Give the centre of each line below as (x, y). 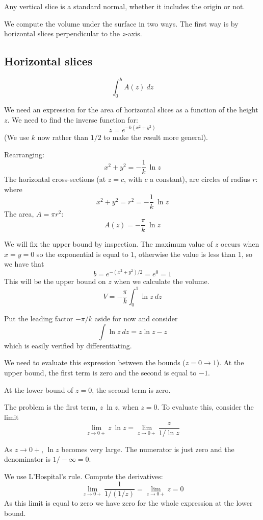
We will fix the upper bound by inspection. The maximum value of (109, 244)
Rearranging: (24, 154)
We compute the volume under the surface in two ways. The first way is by (121, 23)
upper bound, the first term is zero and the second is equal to (100, 373)
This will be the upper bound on (55, 281)
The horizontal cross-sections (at (55, 179)
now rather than (63, 137)
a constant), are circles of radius (200, 179)
